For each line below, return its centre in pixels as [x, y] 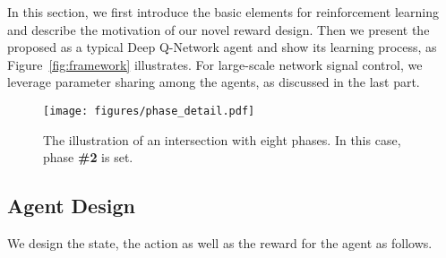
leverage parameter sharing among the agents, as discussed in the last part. [214, 82]
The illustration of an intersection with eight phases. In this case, [222, 139]
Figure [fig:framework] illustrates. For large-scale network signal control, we [215, 64]
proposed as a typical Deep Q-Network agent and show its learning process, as [222, 47]
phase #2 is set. [88, 157]
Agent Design [71, 206]
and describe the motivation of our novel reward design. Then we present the [219, 29]
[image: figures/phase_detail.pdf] [149, 111]
